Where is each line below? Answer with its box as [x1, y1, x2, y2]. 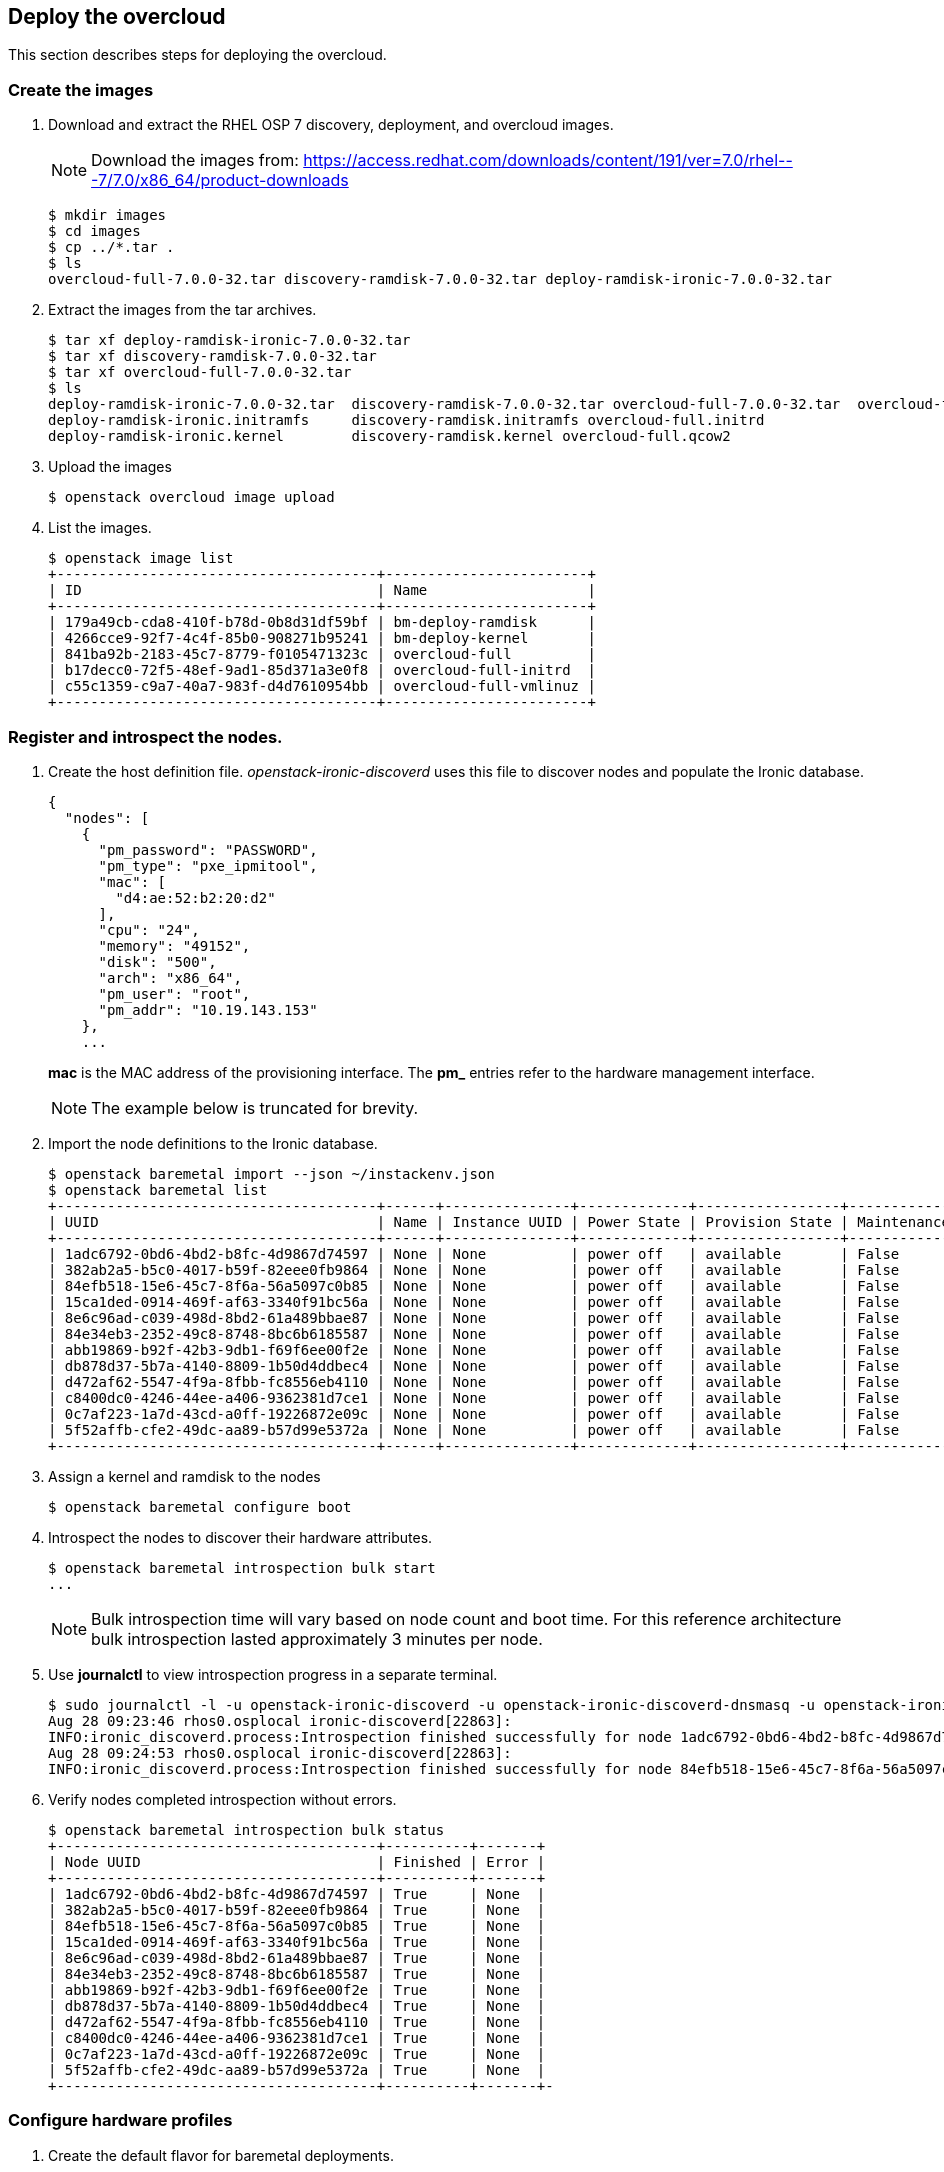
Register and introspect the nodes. [8, 726, 283, 747]
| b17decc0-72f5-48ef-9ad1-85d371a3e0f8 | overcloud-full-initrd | [48, 662, 596, 679]
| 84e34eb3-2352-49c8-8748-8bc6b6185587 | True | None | [48, 1965, 546, 1982]
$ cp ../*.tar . [48, 239, 175, 256]
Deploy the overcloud [8, 4, 226, 29]
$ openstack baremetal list [48, 1181, 268, 1198]
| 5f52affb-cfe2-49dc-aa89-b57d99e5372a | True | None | [48, 2061, 546, 2078]
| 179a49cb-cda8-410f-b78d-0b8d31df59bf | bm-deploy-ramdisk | [48, 614, 596, 631]
